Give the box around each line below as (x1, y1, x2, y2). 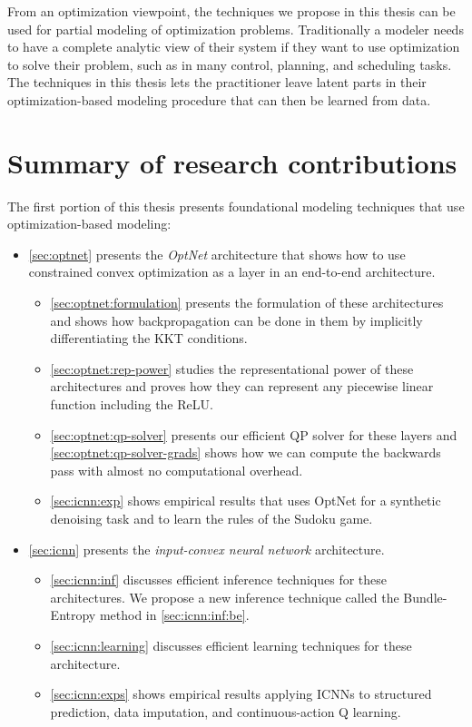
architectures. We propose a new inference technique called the (50, 587, 399, 606)
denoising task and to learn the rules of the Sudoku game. (50, 509, 373, 527)
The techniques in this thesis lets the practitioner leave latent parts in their (7, 73, 427, 92)
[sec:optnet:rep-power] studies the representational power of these (50, 359, 414, 378)
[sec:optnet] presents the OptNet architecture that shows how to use (28, 244, 406, 263)
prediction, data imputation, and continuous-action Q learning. (50, 702, 401, 721)
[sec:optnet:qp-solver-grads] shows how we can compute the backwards (50, 443, 441, 462)
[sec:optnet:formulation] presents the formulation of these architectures (50, 293, 444, 312)
